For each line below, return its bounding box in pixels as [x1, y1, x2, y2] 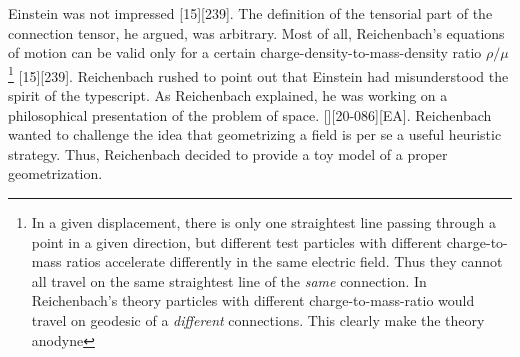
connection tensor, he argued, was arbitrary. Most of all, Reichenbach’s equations [8, 22, 505, 43]
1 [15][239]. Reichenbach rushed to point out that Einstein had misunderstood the [8, 62, 509, 86]
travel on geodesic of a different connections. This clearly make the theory [31, 309, 485, 330]
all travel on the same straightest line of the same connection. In [31, 270, 427, 291]
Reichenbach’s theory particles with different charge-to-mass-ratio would [31, 290, 475, 311]
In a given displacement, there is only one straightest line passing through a [31, 212, 496, 232]
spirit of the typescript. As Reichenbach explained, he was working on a [8, 85, 448, 106]
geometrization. [8, 163, 103, 184]
